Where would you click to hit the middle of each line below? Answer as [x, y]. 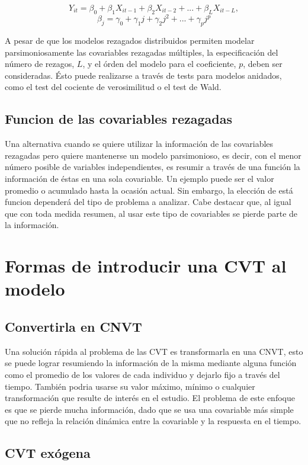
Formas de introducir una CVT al [146, 266]
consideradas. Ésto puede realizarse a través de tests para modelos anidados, [143, 75]
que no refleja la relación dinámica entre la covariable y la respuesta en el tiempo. [153, 421]
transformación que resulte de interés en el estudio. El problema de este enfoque [150, 398]
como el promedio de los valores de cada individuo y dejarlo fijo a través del [142, 374]
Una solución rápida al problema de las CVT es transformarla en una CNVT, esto [154, 351]
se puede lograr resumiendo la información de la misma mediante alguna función [151, 363]
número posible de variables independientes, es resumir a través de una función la [153, 167]
